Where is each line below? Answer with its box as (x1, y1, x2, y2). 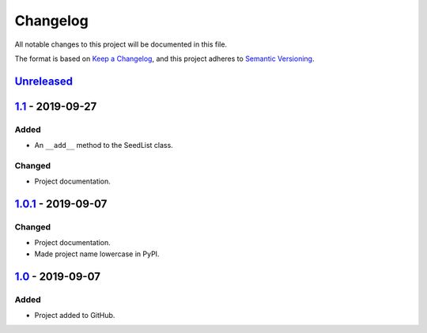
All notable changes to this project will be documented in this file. (14, 40, 228, 49)
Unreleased (14, 74, 74, 88)
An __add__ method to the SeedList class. (34, 141, 173, 150)
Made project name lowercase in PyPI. (34, 249, 160, 259)
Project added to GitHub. (34, 310, 115, 320)
